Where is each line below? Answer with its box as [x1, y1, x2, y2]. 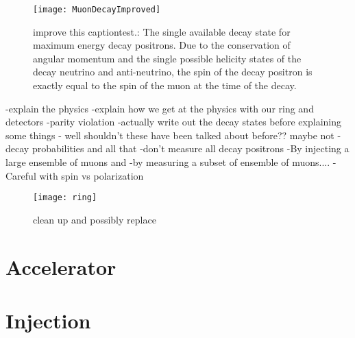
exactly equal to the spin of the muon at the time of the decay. [33, 78, 297, 93]
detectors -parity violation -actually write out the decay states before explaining [5, 114, 341, 129]
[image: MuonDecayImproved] [33, 5, 161, 14]
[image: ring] [33, 193, 97, 203]
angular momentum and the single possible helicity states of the [33, 51, 302, 65]
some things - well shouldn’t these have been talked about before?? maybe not [5, 128, 334, 142]
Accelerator [5, 252, 117, 280]
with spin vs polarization [39, 168, 144, 182]
